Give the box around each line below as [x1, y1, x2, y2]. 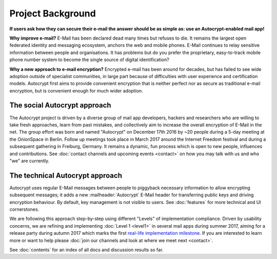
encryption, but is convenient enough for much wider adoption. [9, 87, 143, 94]
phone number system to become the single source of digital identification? [9, 57, 169, 63]
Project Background [9, 8, 96, 19]
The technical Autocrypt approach [9, 171, 123, 180]
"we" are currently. [9, 157, 50, 164]
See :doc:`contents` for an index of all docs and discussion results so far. [9, 247, 164, 253]
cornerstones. [9, 206, 39, 212]
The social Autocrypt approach [9, 101, 111, 110]
